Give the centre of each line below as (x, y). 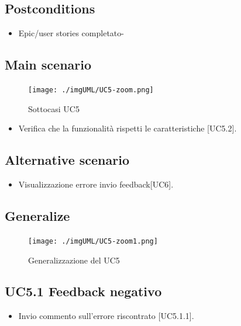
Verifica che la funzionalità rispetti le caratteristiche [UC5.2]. (128, 128)
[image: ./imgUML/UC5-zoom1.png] (93, 241)
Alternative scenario (67, 160)
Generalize (37, 216)
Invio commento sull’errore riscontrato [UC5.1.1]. (106, 316)
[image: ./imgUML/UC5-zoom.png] (91, 90)
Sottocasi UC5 (54, 108)
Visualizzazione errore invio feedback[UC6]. (96, 184)
